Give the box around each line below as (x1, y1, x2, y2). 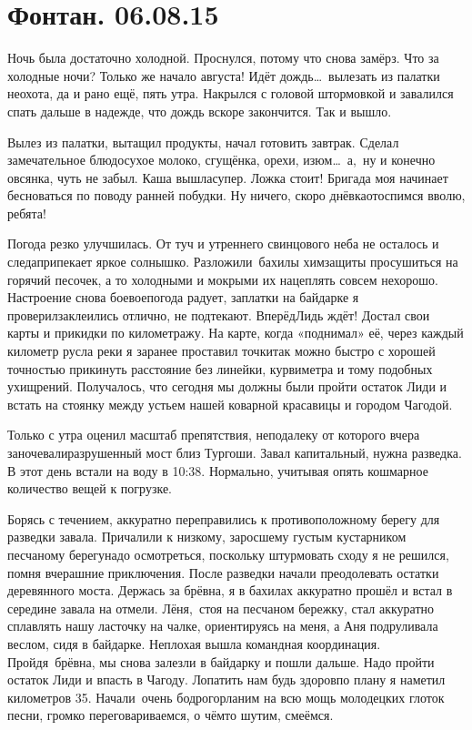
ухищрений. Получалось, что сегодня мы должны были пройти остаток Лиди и (7, 377, 447, 396)
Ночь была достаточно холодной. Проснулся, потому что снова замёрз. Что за (7, 48, 439, 67)
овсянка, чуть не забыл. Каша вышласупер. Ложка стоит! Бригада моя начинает (7, 167, 448, 187)
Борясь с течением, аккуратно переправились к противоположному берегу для (7, 509, 440, 528)
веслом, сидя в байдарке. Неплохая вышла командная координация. (7, 634, 381, 653)
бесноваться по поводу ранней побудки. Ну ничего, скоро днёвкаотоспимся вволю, (7, 186, 466, 205)
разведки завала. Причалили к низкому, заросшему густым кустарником (7, 527, 407, 546)
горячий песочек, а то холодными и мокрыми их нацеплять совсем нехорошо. (7, 269, 438, 289)
